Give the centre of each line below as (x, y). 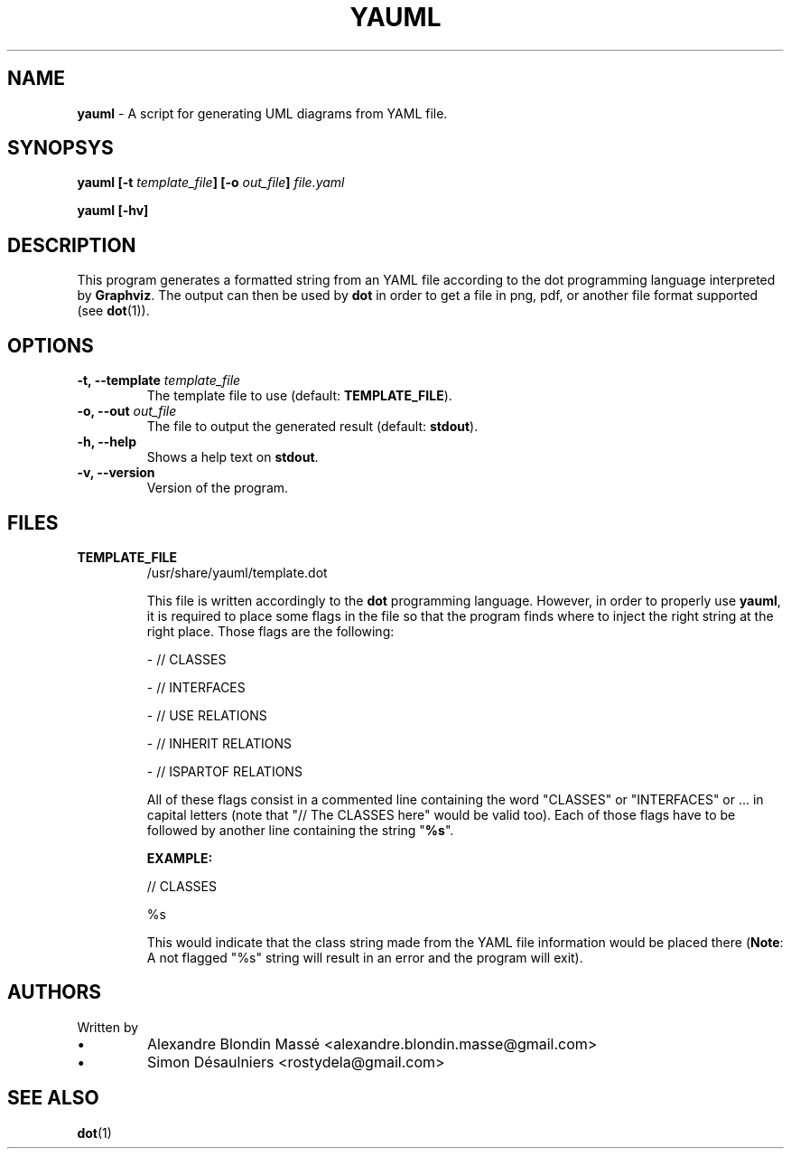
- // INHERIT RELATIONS (219, 743)
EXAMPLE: (180, 858)
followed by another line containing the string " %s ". (300, 830)
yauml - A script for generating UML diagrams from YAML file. (262, 113)
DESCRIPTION (72, 245)
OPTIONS (51, 345)
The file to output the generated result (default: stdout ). (312, 427)
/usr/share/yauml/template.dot (237, 572)
